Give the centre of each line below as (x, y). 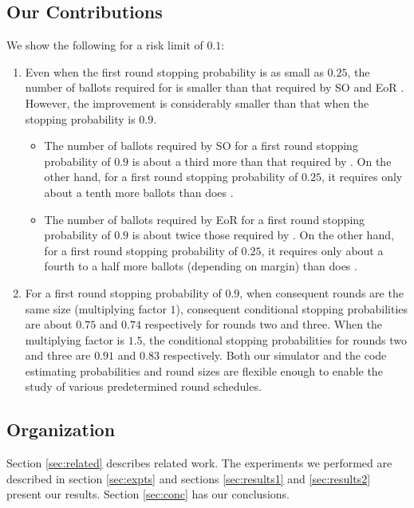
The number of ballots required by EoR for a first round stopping (205, 219)
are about (49, 324)
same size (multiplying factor (96, 308)
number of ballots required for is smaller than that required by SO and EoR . (215, 87)
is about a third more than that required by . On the (262, 161)
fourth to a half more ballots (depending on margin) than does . (201, 266)
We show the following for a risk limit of (105, 45)
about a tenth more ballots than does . (139, 192)
